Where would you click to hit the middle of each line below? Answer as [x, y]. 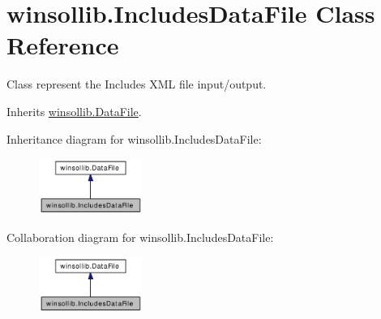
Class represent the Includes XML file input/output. [137, 84]
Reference [63, 45]
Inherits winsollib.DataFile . [74, 111]
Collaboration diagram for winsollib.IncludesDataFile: [140, 237]
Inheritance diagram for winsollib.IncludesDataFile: [134, 138]
